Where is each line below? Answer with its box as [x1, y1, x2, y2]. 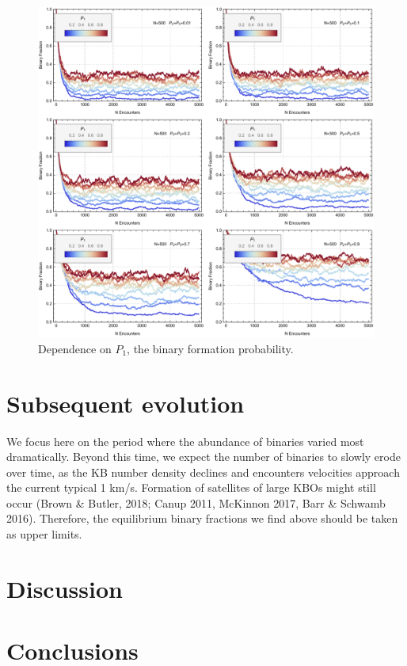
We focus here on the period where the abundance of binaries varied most [6, 432, 364, 449]
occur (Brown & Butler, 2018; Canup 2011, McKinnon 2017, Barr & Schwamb [6, 494, 386, 511]
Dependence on [38, 340, 112, 356]
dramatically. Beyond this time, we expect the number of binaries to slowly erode [6, 448, 401, 465]
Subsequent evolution [6, 386, 245, 419]
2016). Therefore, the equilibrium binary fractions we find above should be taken [6, 510, 398, 527]
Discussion [6, 572, 123, 604]
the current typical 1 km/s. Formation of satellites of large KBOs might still [6, 479, 376, 496]
